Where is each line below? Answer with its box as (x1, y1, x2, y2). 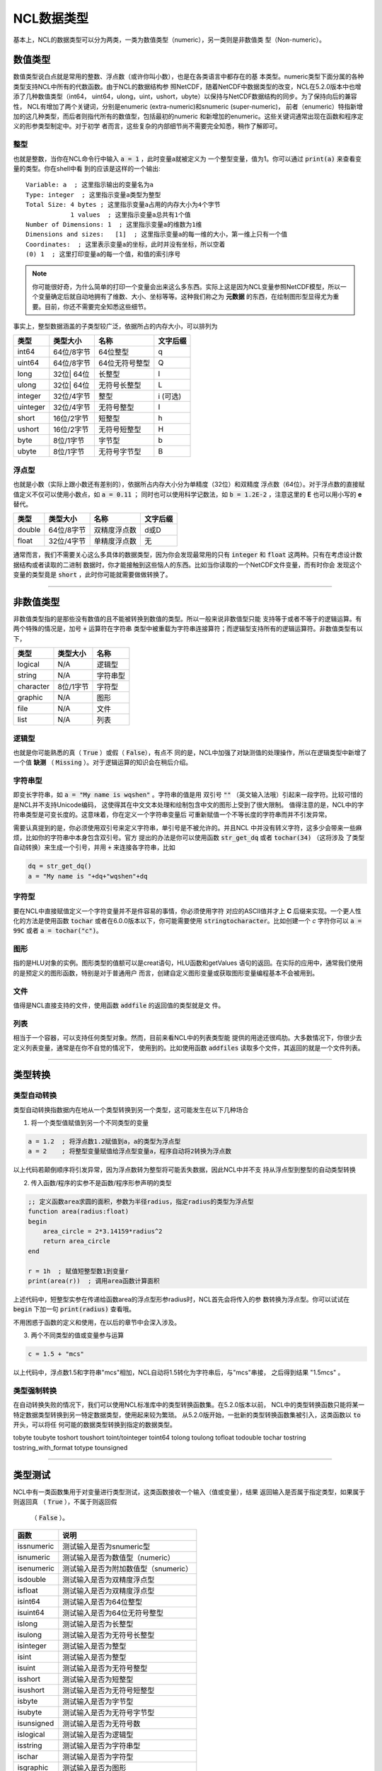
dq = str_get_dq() (28, 862, 92, 871)
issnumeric (17, 1541, 54, 1551)
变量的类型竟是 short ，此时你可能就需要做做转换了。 (13, 570, 173, 579)
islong (17, 1619, 38, 1629)
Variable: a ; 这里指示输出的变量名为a (25, 181, 154, 189)
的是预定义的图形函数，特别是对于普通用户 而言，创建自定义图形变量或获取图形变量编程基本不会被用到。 (13, 968, 318, 977)
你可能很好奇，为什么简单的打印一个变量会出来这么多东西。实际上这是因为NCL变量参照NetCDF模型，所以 (32, 282, 341, 290)
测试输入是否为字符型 (62, 1752, 134, 1762)
